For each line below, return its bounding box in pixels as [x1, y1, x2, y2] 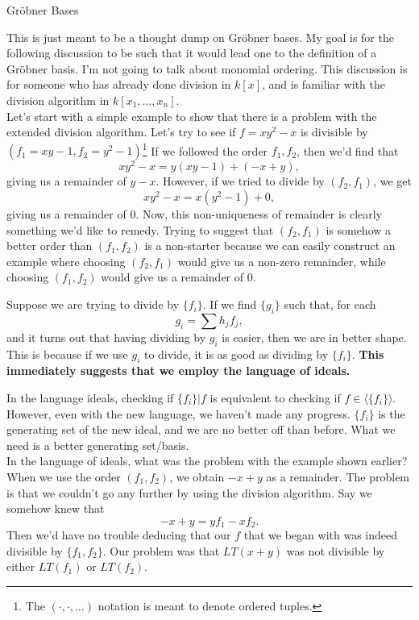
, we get [373, 173, 412, 189]
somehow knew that [6, 500, 105, 517]
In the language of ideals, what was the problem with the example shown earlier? [6, 452, 408, 469]
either [6, 558, 35, 575]
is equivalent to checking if [209, 389, 341, 406]
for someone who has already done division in [6, 76, 231, 93]
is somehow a [326, 221, 392, 238]
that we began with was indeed [243, 526, 397, 543]
